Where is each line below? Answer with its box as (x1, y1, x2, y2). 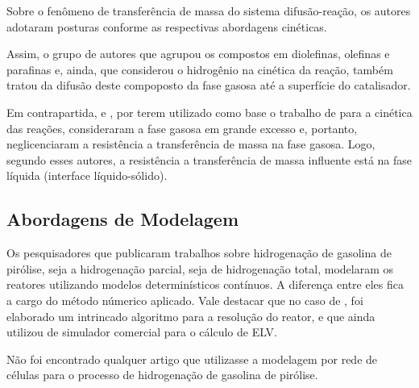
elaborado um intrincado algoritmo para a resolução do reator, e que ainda (6, 307, 375, 324)
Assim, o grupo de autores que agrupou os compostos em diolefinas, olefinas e (6, 45, 390, 62)
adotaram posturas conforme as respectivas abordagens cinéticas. (6, 18, 327, 35)
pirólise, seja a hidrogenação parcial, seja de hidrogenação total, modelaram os (6, 260, 394, 277)
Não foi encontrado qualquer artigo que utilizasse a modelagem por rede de (6, 350, 378, 367)
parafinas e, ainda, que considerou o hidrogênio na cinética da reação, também (6, 60, 393, 77)
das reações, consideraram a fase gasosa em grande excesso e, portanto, (6, 119, 358, 136)
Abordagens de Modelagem (6, 207, 239, 232)
